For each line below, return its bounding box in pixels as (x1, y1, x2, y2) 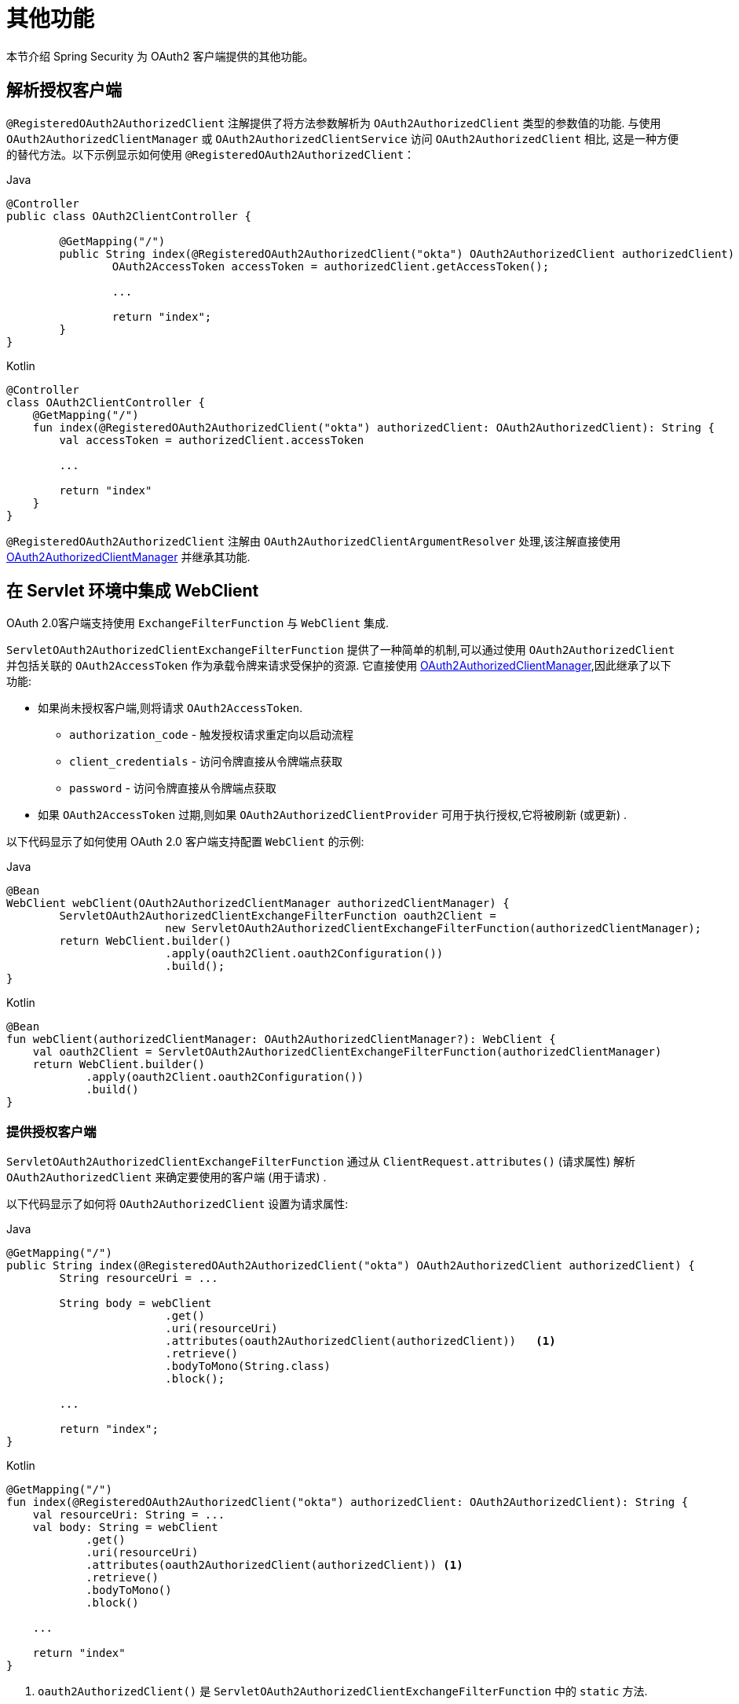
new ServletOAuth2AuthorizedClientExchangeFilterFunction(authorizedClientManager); (165, 922, 702, 935)
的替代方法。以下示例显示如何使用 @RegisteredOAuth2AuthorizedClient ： (6, 147, 415, 161)
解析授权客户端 (6, 80, 122, 101)
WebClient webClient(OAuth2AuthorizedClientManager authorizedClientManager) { (6, 897, 510, 910)
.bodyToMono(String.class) (165, 1360, 331, 1373)
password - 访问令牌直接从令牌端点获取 (69, 781, 276, 795)
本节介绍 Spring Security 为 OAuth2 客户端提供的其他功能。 (6, 49, 314, 63)
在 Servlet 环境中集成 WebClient (6, 581, 259, 601)
